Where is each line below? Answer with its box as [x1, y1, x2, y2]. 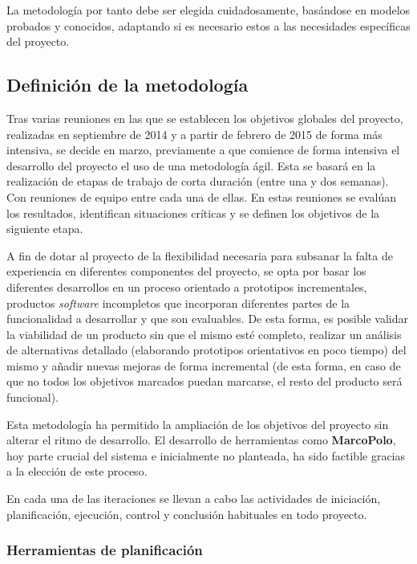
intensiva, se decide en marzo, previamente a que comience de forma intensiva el [6, 141, 400, 158]
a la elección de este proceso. [6, 463, 148, 480]
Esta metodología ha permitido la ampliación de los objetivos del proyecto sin [6, 415, 389, 432]
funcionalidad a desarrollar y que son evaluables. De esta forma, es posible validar [6, 310, 408, 327]
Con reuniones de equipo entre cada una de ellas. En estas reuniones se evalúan [6, 188, 397, 205]
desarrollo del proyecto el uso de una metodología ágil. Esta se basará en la [6, 157, 376, 174]
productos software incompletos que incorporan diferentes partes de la [6, 294, 350, 311]
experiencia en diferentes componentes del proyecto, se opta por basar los [6, 263, 366, 280]
